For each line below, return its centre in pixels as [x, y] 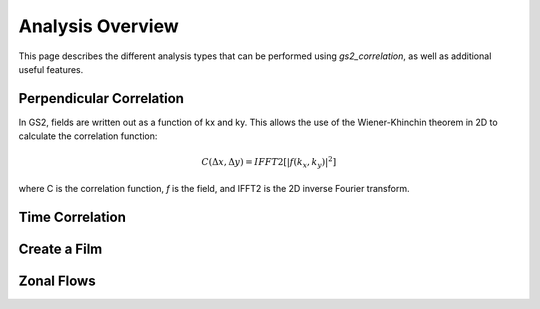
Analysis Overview [98, 26]
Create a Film [60, 248]
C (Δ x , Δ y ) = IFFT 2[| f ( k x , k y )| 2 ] [269, 162]
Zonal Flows [57, 280]
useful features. [51, 69]
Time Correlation [72, 216]
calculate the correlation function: [88, 136]
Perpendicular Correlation [101, 98]
